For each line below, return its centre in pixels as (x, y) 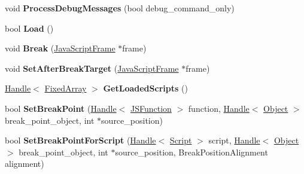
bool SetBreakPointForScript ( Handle (80, 140)
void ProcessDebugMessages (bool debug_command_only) (120, 8)
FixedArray (66, 88)
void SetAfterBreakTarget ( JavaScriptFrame (92, 68)
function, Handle (219, 108)
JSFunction (151, 108)
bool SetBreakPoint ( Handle (61, 108)
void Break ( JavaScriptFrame (60, 48)
